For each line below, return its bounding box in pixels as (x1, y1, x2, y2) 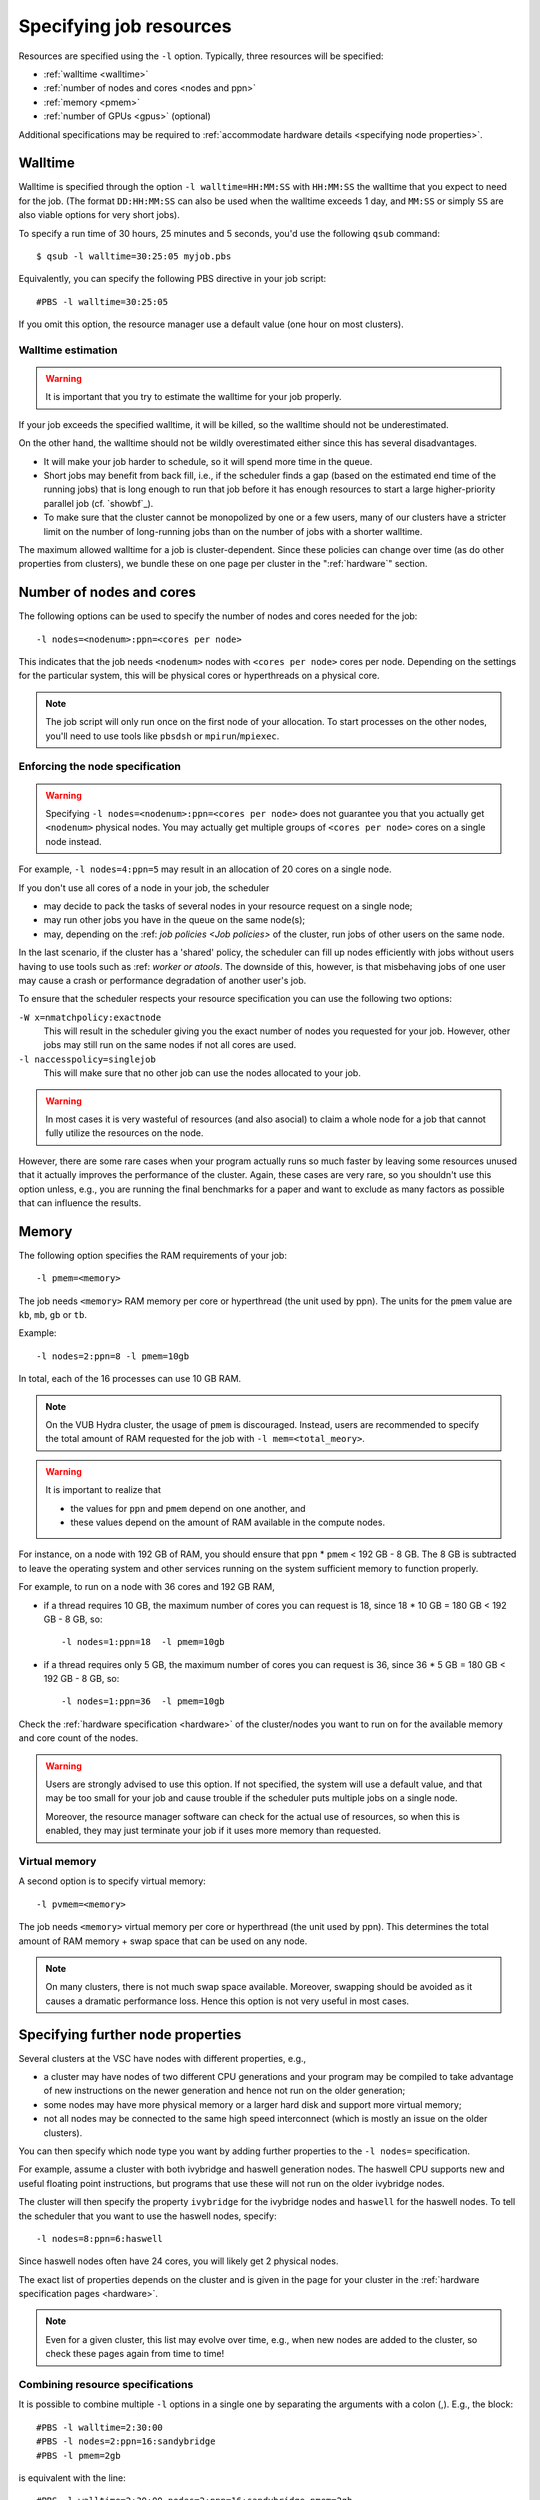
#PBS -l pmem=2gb (36, 2450, 121, 2461)
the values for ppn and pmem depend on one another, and (70, 1502, 306, 1514)
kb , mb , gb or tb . (18, 1309, 87, 1321)
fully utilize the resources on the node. (45, 1127, 204, 1139)
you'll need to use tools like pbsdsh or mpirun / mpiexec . (45, 730, 280, 742)
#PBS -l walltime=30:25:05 (36, 296, 169, 307)
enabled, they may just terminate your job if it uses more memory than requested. (45, 1825, 382, 1837)
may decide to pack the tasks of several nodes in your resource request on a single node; (43, 900, 413, 912)
